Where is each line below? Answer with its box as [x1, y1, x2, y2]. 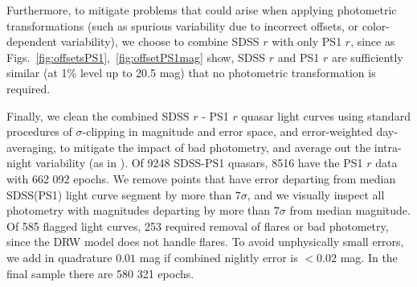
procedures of [6, 123, 72, 140]
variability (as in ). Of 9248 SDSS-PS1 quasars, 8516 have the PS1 [35, 154, 363, 171]
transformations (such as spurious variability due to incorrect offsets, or [6, 17, 359, 34]
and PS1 [277, 48, 320, 65]
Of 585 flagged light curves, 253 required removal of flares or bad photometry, [6, 217, 389, 234]
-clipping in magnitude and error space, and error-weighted [82, 123, 373, 140]
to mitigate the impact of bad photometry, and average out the [59, 138, 371, 155]
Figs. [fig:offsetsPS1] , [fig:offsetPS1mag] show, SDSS [6, 48, 266, 65]
